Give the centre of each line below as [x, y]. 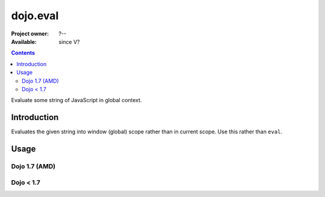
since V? [69, 41]
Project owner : [30, 34]
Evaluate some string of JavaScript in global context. [76, 100]
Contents [23, 53]
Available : [24, 41]
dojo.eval [35, 16]
